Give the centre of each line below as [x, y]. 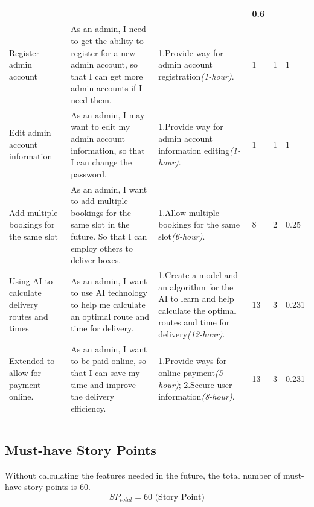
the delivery [93, 396]
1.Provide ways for [193, 361]
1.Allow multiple [189, 212]
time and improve [103, 384]
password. [89, 174]
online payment [187, 372]
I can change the [101, 162]
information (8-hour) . [197, 396]
